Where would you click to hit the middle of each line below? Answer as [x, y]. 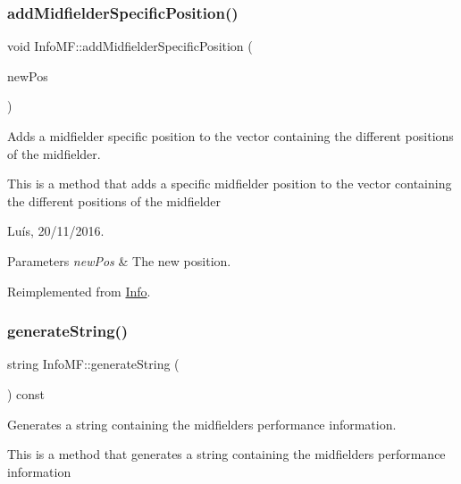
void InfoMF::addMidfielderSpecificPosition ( [130, 46]
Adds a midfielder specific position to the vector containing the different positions [230, 136]
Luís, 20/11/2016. [56, 231]
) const [26, 393]
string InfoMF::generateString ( [93, 364]
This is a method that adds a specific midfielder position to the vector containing [230, 184]
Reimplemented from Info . [79, 291]
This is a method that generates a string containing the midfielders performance [226, 454]
